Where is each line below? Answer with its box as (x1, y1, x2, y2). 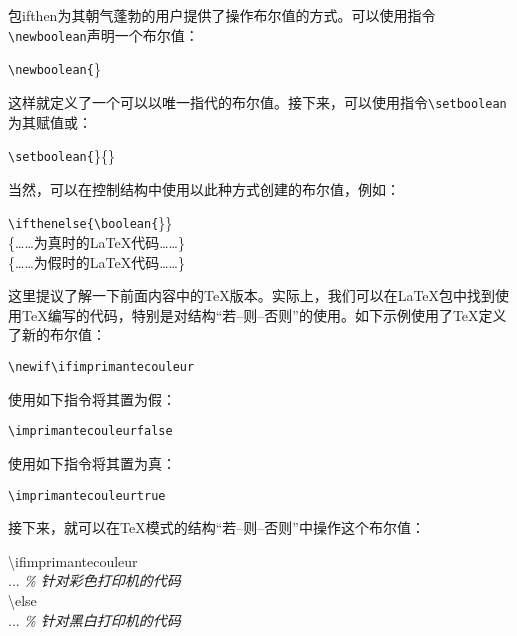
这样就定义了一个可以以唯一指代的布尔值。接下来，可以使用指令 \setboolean (8, 91, 507, 112)
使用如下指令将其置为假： (8, 388, 176, 409)
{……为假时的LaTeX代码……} (8, 251, 185, 272)
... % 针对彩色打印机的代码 (8, 570, 181, 591)
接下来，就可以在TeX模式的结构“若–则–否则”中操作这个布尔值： (8, 517, 425, 538)
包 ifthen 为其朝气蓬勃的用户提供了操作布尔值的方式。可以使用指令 (8, 5, 436, 25)
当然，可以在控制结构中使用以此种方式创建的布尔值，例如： (8, 178, 400, 199)
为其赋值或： (8, 111, 92, 132)
